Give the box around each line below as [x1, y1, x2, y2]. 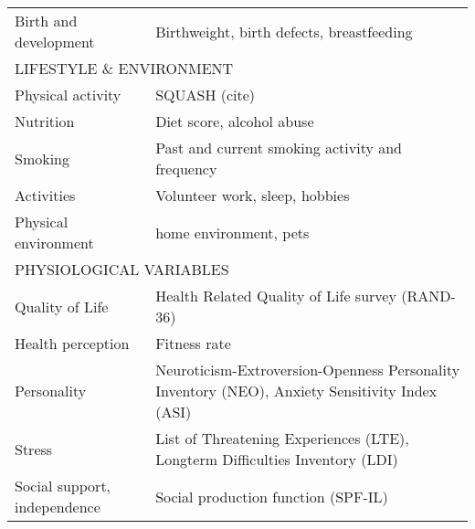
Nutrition [15, 111, 75, 132]
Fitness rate [155, 333, 231, 354]
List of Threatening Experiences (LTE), [155, 428, 409, 449]
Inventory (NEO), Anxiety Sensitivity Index [155, 380, 438, 401]
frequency [155, 158, 217, 179]
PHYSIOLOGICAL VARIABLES [15, 259, 229, 280]
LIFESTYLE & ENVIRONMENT [15, 58, 234, 79]
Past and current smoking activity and [155, 137, 403, 158]
